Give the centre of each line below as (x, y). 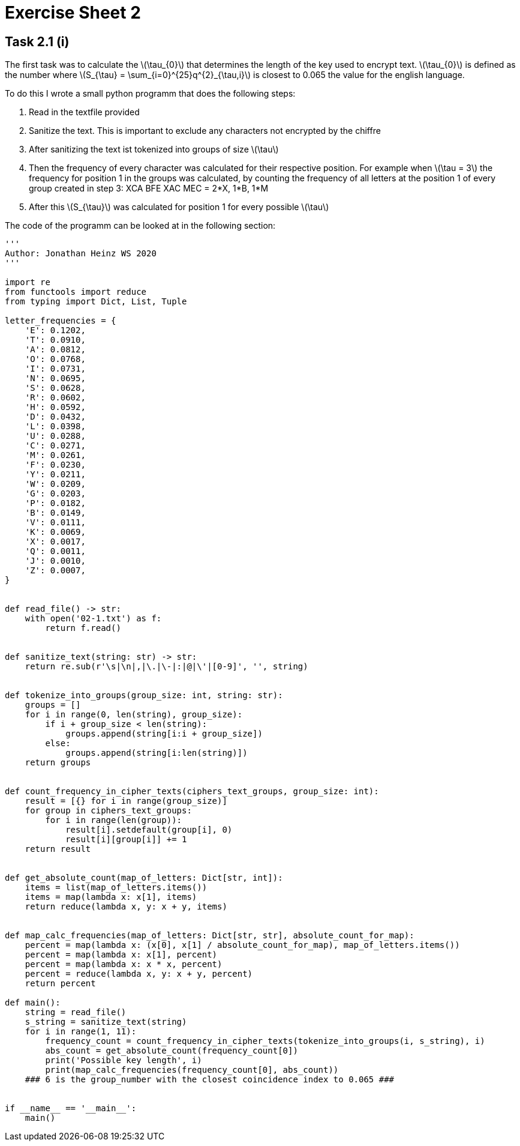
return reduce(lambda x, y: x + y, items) (126, 907)
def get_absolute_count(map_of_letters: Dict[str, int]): (144, 878)
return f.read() (83, 628)
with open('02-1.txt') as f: (93, 619)
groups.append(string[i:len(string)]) (157, 753)
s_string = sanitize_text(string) (106, 1022)
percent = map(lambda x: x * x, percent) (124, 964)
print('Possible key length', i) (124, 1060)
